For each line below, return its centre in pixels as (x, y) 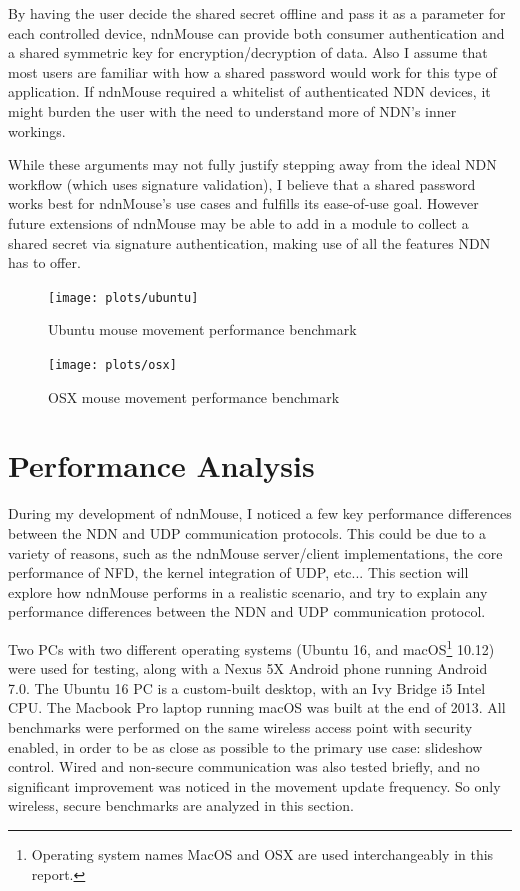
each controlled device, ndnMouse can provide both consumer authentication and (256, 32)
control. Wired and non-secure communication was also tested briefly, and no (244, 766)
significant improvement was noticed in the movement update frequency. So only (254, 785)
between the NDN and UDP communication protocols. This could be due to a (247, 532)
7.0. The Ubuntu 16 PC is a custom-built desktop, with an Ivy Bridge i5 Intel (247, 687)
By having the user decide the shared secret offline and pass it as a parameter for (257, 13)
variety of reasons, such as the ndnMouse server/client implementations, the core (255, 552)
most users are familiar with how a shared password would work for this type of (252, 71)
